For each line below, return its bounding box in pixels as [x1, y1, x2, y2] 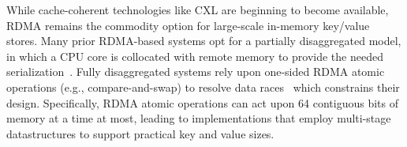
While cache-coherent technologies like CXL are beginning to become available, [6, 2, 389, 17]
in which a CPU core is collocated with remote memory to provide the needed [6, 47, 383, 64]
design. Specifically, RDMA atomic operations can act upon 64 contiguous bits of [6, 94, 398, 111]
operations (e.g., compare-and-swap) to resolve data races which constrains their [6, 78, 400, 95]
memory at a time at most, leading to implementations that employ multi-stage [6, 110, 391, 126]
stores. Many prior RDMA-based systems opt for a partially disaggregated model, [6, 32, 401, 49]
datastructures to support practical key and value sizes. [6, 125, 274, 141]
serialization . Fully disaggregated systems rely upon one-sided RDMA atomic [6, 63, 385, 80]
